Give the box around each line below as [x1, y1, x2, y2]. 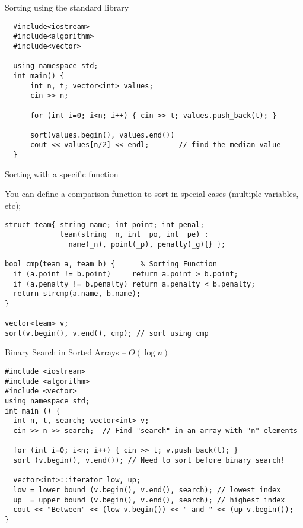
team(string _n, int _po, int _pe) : [60, 230, 209, 239]
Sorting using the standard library [5, 1, 129, 13]
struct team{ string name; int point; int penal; [5, 220, 205, 229]
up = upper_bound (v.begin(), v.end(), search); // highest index [13, 495, 285, 504]
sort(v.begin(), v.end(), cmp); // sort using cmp [5, 329, 209, 338]
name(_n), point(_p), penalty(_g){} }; [68, 240, 226, 249]
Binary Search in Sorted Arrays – [5, 346, 126, 358]
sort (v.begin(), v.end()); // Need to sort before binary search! [13, 456, 285, 465]
